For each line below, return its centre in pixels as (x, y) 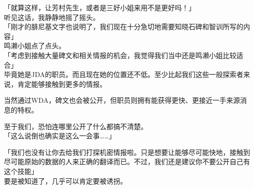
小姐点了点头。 (41, 46)
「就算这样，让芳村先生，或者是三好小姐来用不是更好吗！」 (100, 7)
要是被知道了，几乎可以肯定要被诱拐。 (65, 180)
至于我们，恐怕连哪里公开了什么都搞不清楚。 (76, 126)
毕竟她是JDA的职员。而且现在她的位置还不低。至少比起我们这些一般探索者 (124, 74)
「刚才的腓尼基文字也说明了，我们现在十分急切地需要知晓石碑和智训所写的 (124, 27)
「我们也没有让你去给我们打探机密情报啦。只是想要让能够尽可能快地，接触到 (127, 152)
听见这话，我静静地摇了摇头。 (52, 17)
